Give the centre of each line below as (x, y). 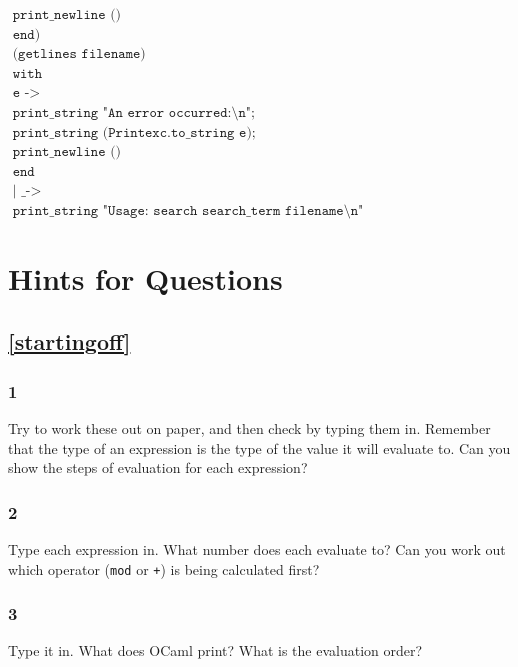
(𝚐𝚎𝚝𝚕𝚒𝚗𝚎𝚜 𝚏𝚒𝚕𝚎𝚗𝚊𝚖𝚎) (79, 54)
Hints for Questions (145, 277)
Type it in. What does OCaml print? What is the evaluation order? (215, 650)
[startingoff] (69, 341)
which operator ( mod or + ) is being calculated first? (164, 568)
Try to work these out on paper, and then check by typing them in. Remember (249, 427)
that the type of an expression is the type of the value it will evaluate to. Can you (259, 447)
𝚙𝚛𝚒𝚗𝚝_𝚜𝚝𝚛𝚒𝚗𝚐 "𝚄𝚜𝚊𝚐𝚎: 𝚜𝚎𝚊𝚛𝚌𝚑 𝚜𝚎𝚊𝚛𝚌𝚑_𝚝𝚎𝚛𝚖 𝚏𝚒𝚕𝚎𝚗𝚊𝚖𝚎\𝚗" (188, 210)
